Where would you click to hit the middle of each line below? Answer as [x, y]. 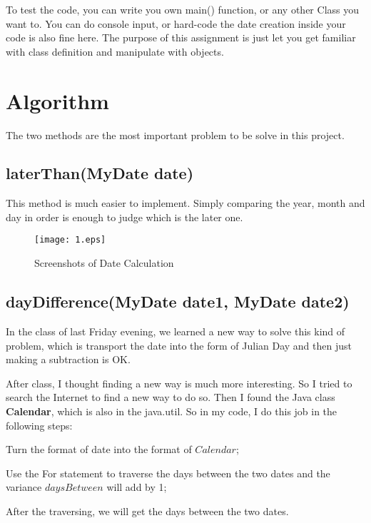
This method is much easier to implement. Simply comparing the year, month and [185, 203]
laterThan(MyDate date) [100, 173]
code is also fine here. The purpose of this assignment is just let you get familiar [181, 37]
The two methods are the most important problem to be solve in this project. [175, 134]
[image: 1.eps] [70, 240]
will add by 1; [137, 487]
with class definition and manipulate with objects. [115, 51]
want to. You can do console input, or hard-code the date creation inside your [176, 23]
